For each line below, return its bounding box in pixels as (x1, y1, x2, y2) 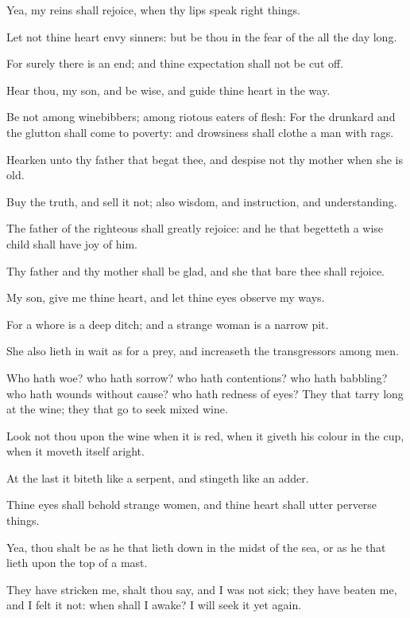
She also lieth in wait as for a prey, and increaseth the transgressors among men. (6, 342, 399, 359)
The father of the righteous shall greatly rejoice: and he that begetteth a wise (6, 220, 384, 237)
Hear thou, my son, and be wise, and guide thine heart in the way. (6, 81, 331, 98)
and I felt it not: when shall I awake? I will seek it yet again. (6, 596, 302, 613)
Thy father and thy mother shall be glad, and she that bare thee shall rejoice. (6, 262, 385, 279)
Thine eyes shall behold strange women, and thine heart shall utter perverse (6, 496, 377, 513)
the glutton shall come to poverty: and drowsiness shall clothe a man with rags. (6, 123, 394, 140)
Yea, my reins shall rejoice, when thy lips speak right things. (6, 2, 300, 18)
